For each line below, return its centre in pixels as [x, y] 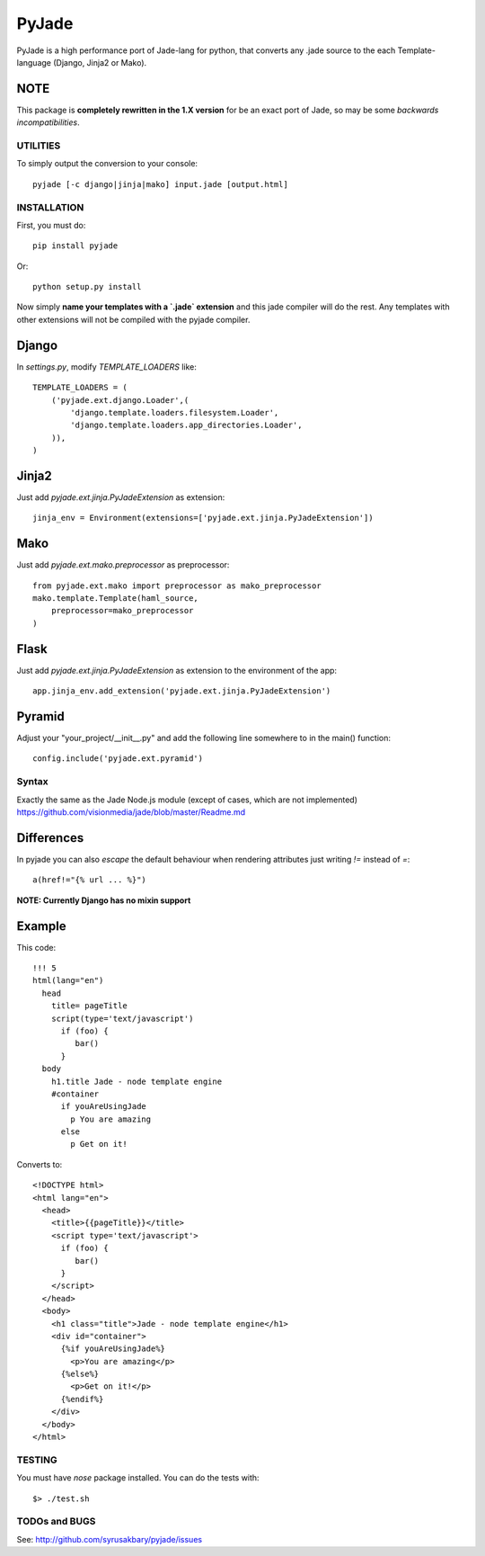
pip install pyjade [75, 246]
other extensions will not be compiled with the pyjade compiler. [133, 319]
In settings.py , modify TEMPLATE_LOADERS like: [107, 367]
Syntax [32, 782]
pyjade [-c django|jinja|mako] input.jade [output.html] [161, 184]
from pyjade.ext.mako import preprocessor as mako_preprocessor [177, 586]
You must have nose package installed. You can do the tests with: [138, 1478]
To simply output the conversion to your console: [107, 164]
